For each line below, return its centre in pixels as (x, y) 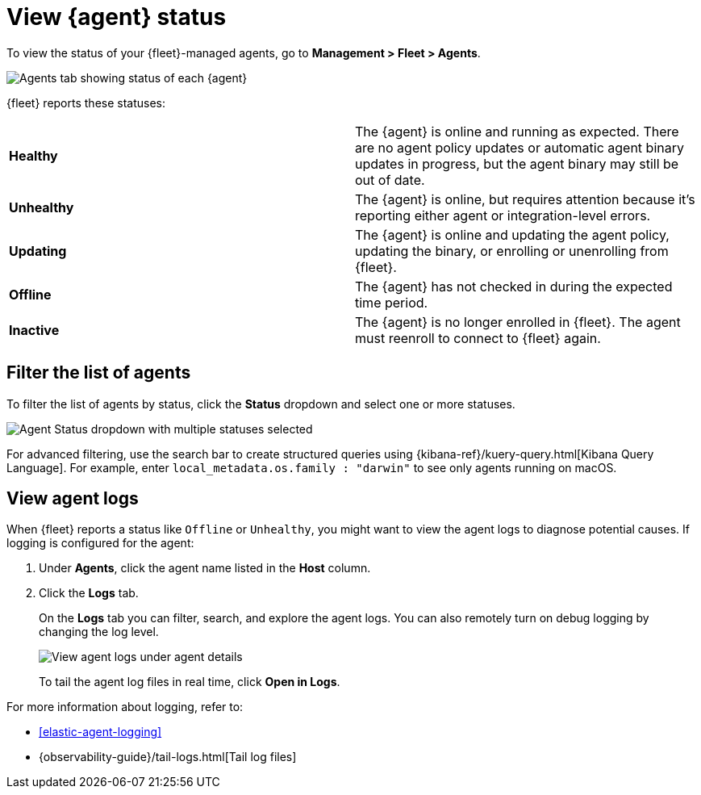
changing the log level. (99, 632)
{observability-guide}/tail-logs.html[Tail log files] (168, 757)
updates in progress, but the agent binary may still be (517, 163)
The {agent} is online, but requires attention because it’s (525, 199)
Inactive (34, 330)
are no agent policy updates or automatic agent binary (519, 147)
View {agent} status (117, 17)
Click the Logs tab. (89, 593)
